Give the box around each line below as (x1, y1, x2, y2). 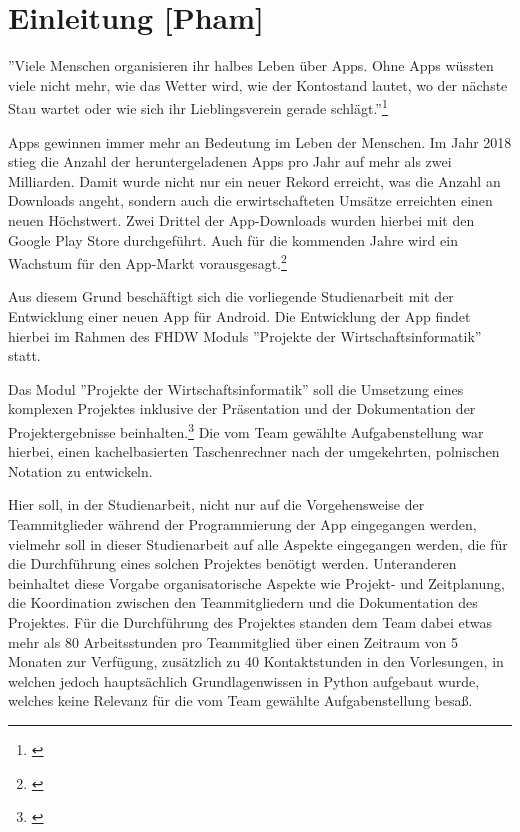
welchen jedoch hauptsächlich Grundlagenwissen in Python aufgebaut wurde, (8, 670, 480, 691)
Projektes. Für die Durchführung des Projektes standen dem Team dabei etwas (8, 611, 493, 632)
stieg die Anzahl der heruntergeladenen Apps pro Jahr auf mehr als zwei (8, 151, 452, 172)
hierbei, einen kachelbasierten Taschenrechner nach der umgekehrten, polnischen (8, 441, 500, 462)
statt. (8, 345, 41, 366)
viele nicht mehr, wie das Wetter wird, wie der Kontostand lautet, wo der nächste (8, 74, 508, 95)
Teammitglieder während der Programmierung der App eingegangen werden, (8, 513, 477, 534)
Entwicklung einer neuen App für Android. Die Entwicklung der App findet (8, 305, 471, 326)
